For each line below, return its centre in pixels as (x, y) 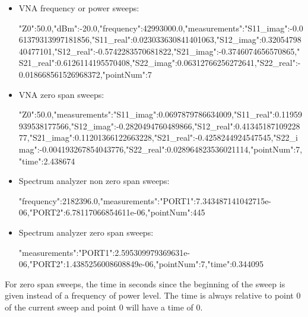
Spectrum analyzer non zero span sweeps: (94, 181)
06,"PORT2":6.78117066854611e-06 (82, 212)
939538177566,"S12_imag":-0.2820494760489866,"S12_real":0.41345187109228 (159, 126)
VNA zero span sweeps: (61, 94)
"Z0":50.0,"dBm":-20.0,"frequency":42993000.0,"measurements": (132, 28)
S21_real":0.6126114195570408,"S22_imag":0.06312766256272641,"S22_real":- (160, 63)
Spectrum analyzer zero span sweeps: (86, 232)
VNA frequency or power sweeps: (79, 8)
